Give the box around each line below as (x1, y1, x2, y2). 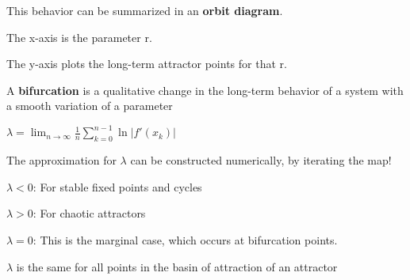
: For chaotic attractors (33, 205, 146, 221)
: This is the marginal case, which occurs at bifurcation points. (33, 232, 338, 248)
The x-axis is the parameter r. (6, 28, 152, 45)
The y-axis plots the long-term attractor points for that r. (6, 55, 287, 72)
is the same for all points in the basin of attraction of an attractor (16, 258, 338, 274)
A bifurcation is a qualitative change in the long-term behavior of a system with (6, 81, 404, 98)
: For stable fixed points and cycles (33, 178, 202, 195)
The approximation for (6, 152, 117, 168)
